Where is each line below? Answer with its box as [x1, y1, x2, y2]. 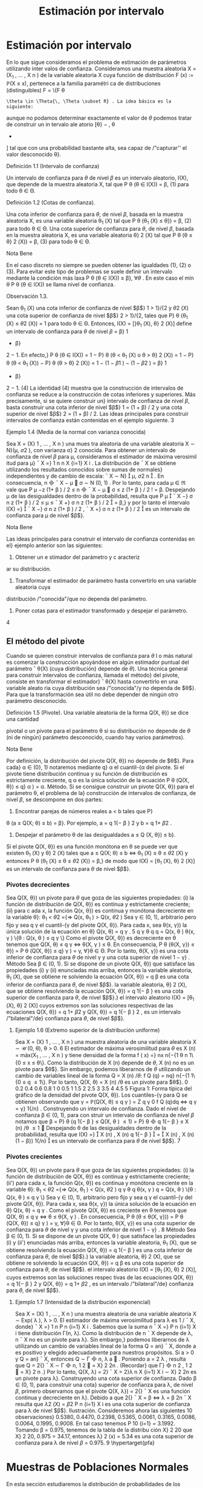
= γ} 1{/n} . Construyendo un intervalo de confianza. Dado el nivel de [14, 1105, 187, 1112]
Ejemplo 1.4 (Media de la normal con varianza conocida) [6, 428, 146, 435]
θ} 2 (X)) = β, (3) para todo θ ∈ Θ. [6, 238, 91, 245]
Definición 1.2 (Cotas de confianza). [6, 198, 95, 206]
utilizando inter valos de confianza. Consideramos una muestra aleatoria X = [6, 65, 196, 72]
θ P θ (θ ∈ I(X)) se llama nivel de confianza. [6, 280, 115, 288]
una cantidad [6, 715, 39, 723]
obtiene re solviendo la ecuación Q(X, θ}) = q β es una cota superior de [6, 1259, 184, 1266]
